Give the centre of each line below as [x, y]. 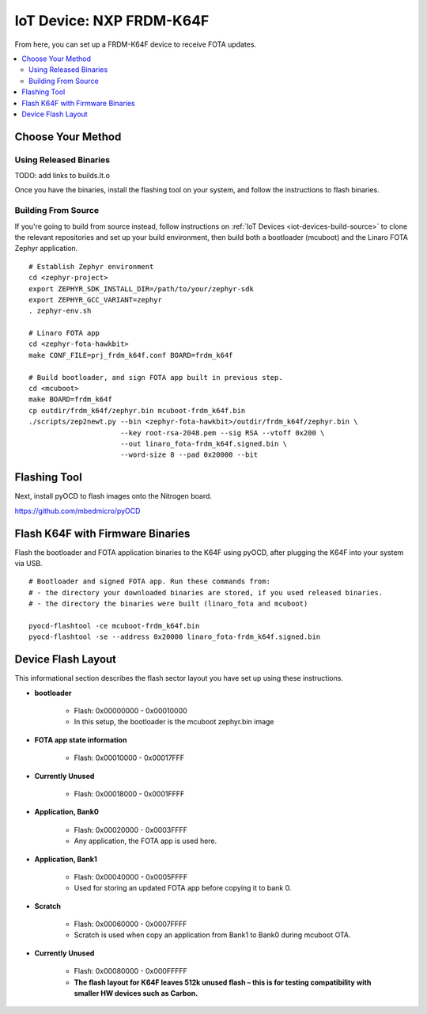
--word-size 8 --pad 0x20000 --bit [189, 455]
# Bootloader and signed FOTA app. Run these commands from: [149, 581]
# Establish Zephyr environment [91, 266]
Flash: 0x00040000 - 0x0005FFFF [131, 877]
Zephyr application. [46, 249]
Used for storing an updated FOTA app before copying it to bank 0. [183, 888]
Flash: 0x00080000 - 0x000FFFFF [130, 971]
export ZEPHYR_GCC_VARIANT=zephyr [95, 300]
